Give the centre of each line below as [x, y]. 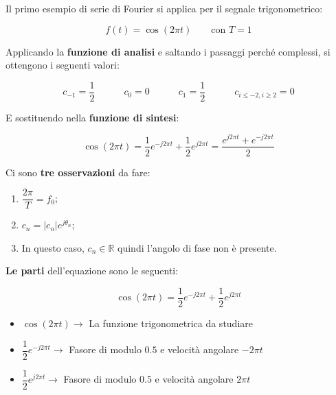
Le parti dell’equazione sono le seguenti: [92, 271]
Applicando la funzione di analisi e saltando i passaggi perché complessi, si [168, 51]
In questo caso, [53, 247]
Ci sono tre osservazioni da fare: [78, 172]
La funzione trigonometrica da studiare [171, 323]
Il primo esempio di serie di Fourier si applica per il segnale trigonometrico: [164, 8]
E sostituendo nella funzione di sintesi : [92, 117]
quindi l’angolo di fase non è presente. [197, 247]
